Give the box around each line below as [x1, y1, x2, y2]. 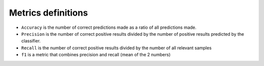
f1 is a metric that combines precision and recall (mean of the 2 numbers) [21, 52, 171, 58]
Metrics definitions [9, 7, 88, 18]
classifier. [21, 38, 41, 44]
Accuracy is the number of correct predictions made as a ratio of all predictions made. [21, 24, 197, 30]
